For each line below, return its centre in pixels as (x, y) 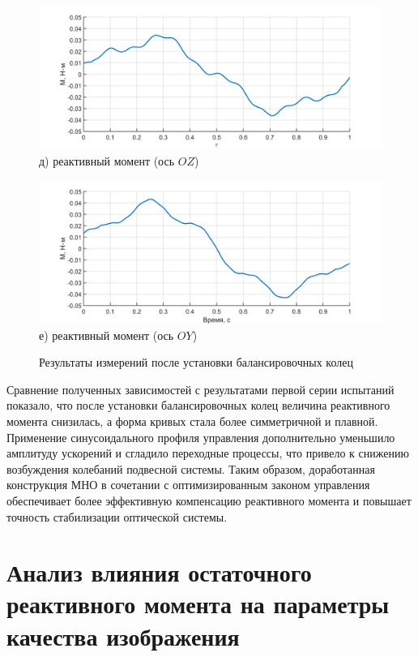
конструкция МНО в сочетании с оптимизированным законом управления (188, 485)
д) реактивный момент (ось (107, 160)
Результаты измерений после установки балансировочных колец (196, 362)
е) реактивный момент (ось (107, 335)
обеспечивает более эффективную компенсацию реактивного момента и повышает (209, 500)
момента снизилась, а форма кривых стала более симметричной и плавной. (192, 421)
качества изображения (123, 636)
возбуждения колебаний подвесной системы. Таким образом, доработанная (191, 468)
